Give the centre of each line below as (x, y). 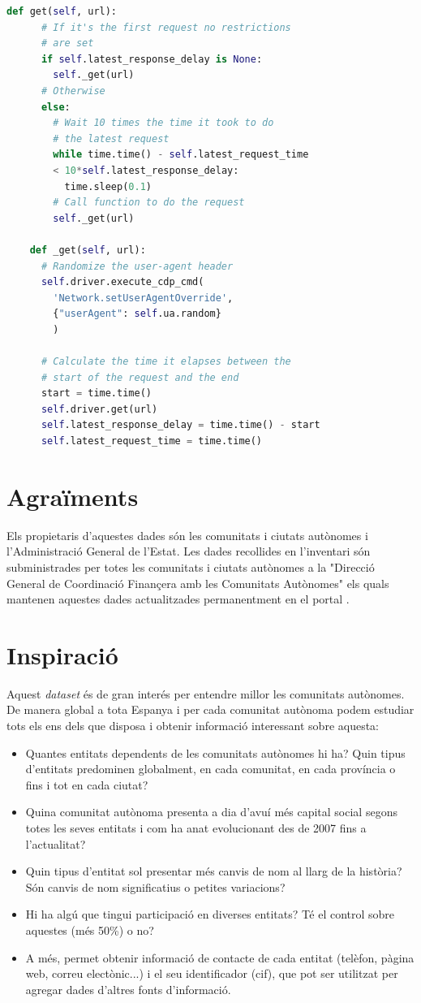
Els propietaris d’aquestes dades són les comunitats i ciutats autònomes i (187, 535)
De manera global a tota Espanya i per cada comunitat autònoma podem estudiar (210, 709)
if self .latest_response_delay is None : (152, 59)
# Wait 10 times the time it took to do (163, 123)
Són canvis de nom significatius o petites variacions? (155, 886)
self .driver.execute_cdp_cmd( (122, 282)
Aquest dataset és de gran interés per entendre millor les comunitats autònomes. (206, 693)
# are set (67, 43)
